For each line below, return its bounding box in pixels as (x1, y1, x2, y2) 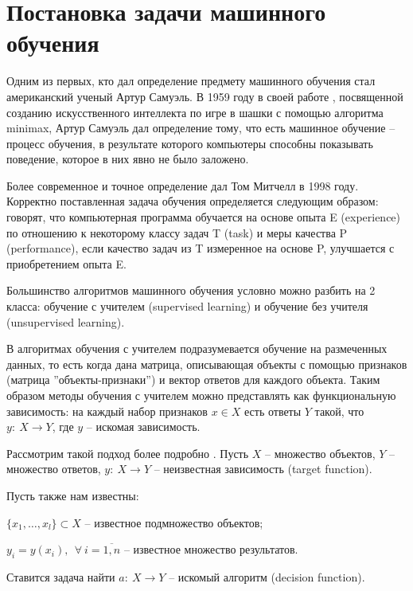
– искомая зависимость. (86, 418, 201, 435)
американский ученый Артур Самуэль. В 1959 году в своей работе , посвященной (6, 88, 403, 104)
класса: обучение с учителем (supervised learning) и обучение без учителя (6, 298, 368, 315)
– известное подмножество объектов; (84, 514, 263, 530)
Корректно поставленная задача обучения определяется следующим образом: (6, 193, 379, 209)
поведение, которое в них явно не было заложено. (6, 151, 249, 167)
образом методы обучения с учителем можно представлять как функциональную (6, 387, 396, 403)
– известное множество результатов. (123, 541, 298, 558)
